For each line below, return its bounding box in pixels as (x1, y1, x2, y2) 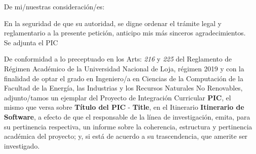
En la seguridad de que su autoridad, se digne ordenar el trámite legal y (4, 18, 221, 28)
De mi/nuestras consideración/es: (4, 1, 105, 11)
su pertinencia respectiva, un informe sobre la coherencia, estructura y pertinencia (4, 121, 253, 131)
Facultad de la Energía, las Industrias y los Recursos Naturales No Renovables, (4, 83, 243, 93)
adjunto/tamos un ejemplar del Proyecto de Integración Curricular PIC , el (4, 92, 231, 102)
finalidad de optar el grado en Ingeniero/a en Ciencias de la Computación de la (4, 73, 244, 83)
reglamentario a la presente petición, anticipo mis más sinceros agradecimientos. (4, 28, 246, 38)
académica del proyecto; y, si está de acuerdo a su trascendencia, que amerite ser (4, 131, 248, 141)
